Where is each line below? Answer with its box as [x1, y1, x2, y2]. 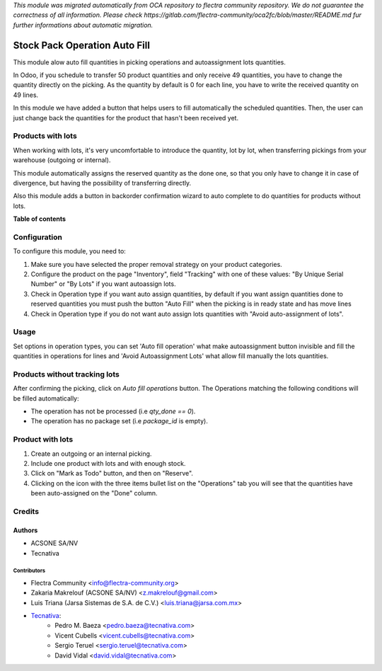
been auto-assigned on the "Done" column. [30, 489, 158, 498]
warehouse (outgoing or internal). [13, 156, 111, 164]
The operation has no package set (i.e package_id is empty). [30, 417, 208, 425]
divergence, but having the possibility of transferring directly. [13, 178, 192, 187]
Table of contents [13, 214, 66, 223]
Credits [13, 506, 39, 516]
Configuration [13, 232, 63, 242]
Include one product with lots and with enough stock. [30, 459, 186, 467]
